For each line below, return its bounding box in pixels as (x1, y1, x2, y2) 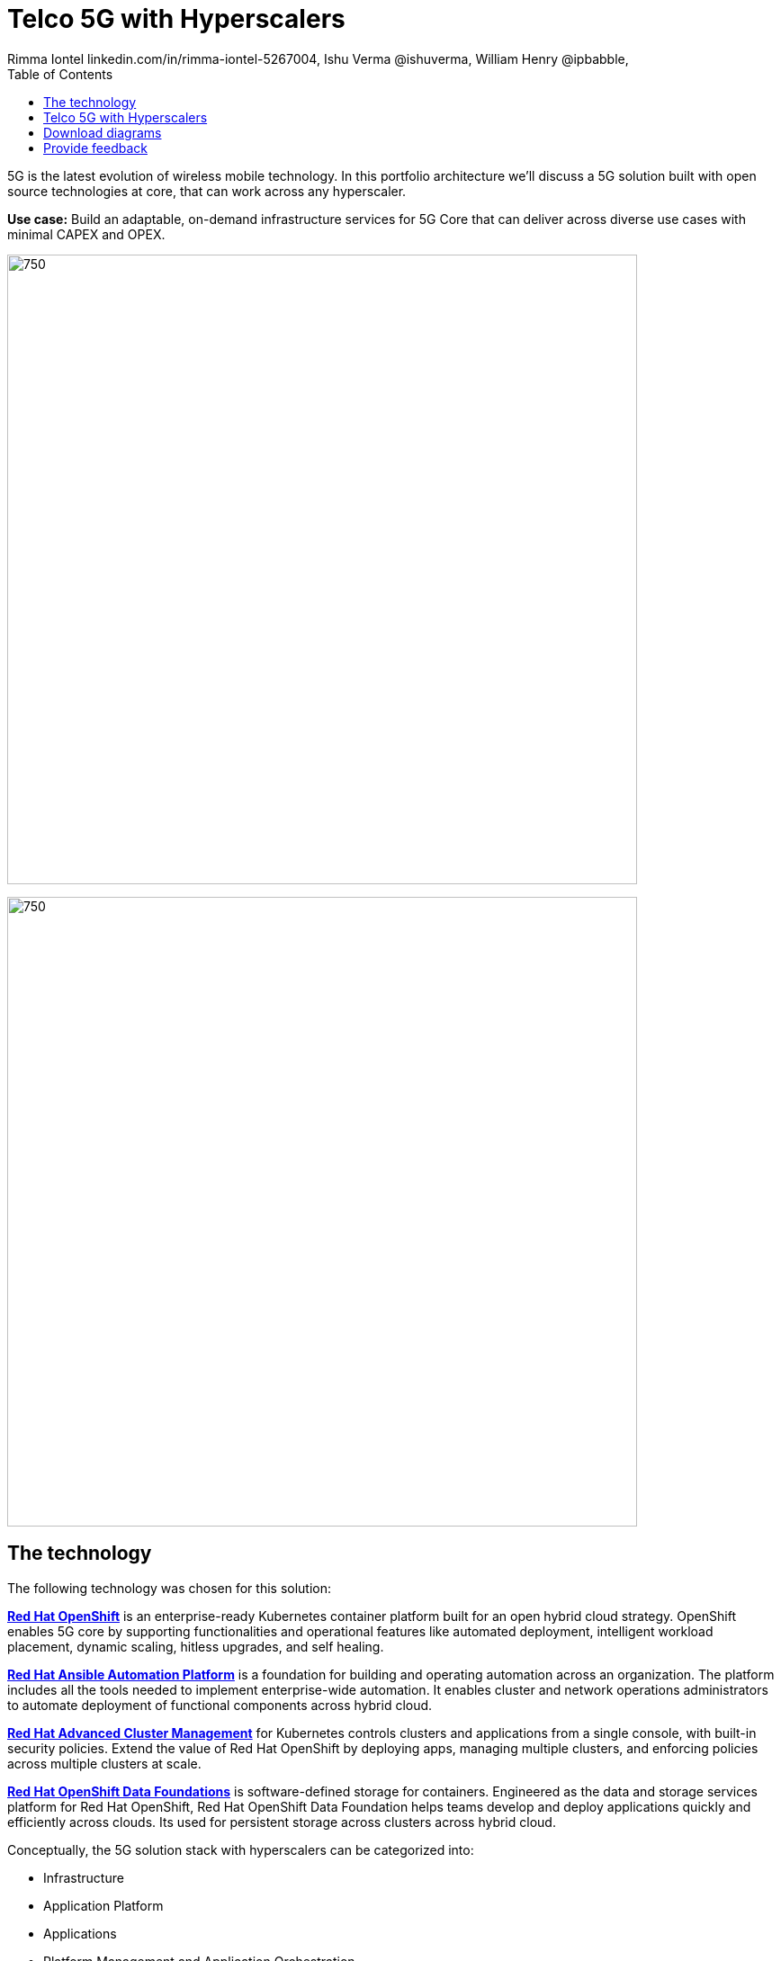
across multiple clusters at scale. (7, 1755, 202, 1771)
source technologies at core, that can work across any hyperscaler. (7, 183, 407, 199)
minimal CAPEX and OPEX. (7, 226, 166, 242)
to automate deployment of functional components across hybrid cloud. (7, 1697, 433, 1713)
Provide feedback (43, 139, 148, 156)
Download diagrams (43, 124, 162, 140)
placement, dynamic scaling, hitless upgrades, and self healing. (7, 1638, 384, 1654)
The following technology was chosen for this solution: (7, 1580, 332, 1596)
